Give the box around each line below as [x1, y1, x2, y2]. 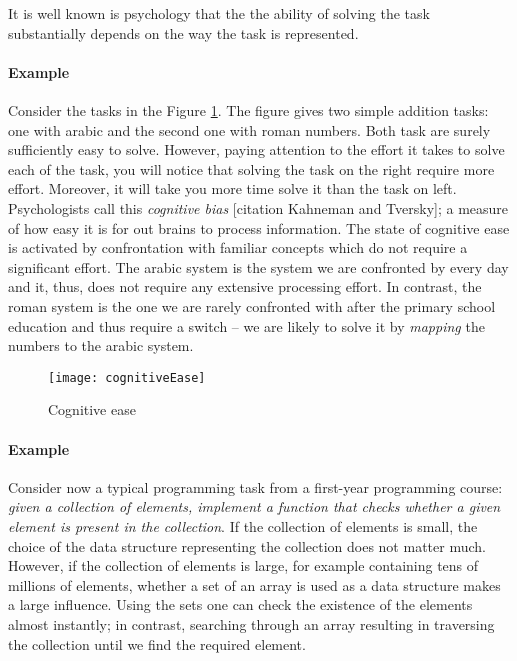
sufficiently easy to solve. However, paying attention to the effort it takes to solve [8, 139, 505, 160]
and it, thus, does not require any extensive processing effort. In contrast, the [8, 276, 482, 297]
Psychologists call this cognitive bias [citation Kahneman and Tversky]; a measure [8, 197, 509, 218]
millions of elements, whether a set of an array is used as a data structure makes [8, 574, 501, 595]
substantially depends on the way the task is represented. [8, 22, 359, 43]
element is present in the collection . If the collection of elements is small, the [8, 515, 478, 536]
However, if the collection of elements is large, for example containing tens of [8, 555, 479, 576]
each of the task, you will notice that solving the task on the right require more [8, 158, 495, 179]
